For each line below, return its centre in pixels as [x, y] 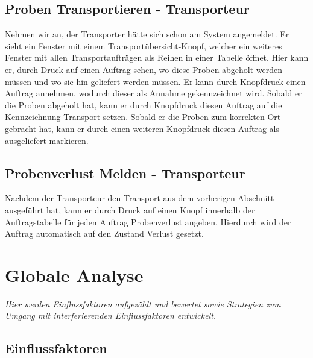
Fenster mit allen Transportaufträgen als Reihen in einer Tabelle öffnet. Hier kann [157, 58]
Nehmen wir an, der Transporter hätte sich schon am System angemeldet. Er [147, 34]
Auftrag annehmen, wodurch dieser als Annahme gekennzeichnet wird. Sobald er [153, 93]
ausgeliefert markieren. [47, 140]
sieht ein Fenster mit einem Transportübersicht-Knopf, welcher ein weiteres [144, 46]
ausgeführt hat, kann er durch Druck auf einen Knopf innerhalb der [130, 209]
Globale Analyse [74, 275]
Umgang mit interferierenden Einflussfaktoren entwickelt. [111, 316]
